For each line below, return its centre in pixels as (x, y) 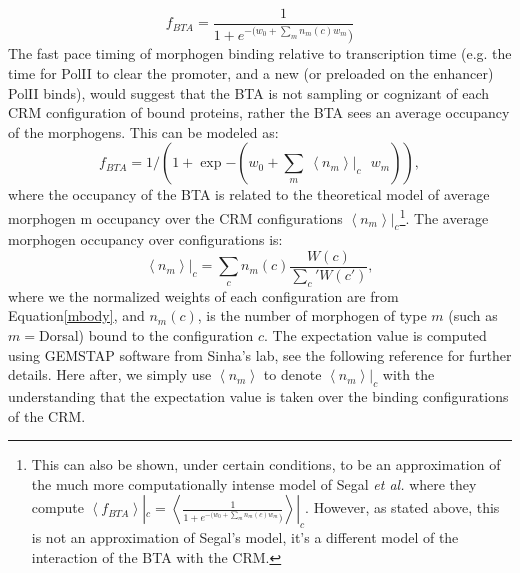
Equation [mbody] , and (76, 315)
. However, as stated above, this (402, 507)
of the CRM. (47, 415)
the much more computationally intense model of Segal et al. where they (254, 483)
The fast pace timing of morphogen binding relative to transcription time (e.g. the (260, 53)
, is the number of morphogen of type (312, 315)
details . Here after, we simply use (110, 374)
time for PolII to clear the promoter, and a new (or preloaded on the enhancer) (251, 72)
